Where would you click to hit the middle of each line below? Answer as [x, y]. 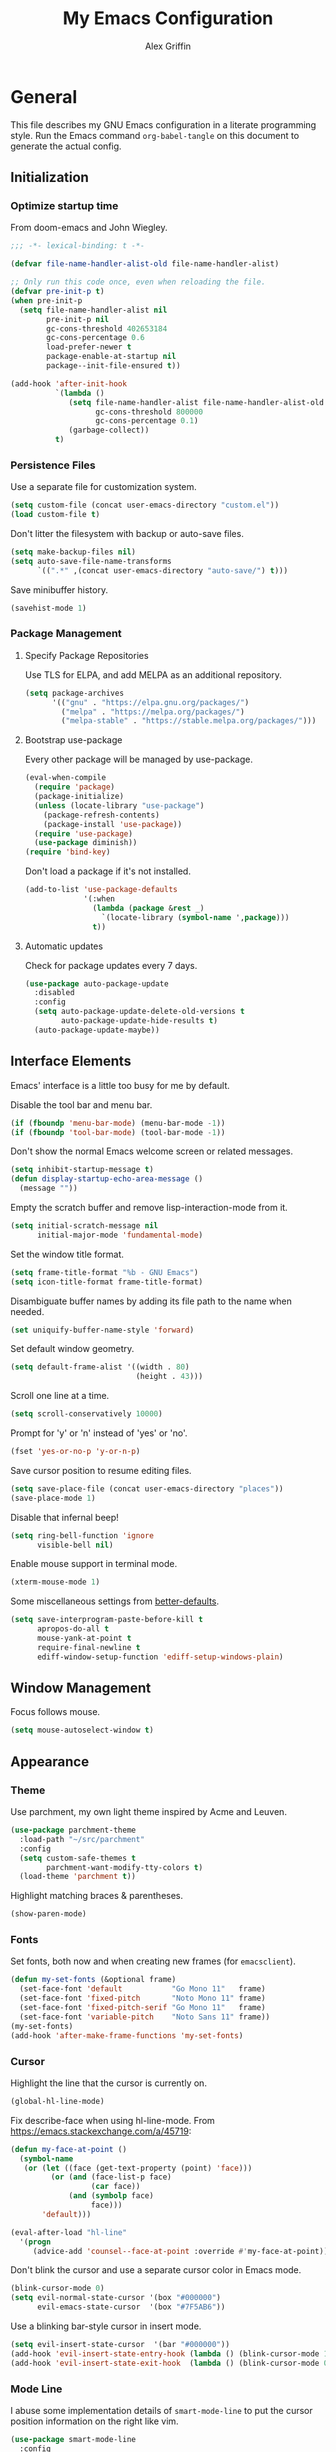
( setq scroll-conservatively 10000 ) [86, 1414]
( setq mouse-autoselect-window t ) [82, 1730]
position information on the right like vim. [94, 2421]
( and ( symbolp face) [111, 2196]
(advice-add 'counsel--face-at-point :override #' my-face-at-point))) [182, 2251]
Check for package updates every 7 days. [111, 965]
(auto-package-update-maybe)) [97, 1030]
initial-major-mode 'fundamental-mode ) [119, 1235]
